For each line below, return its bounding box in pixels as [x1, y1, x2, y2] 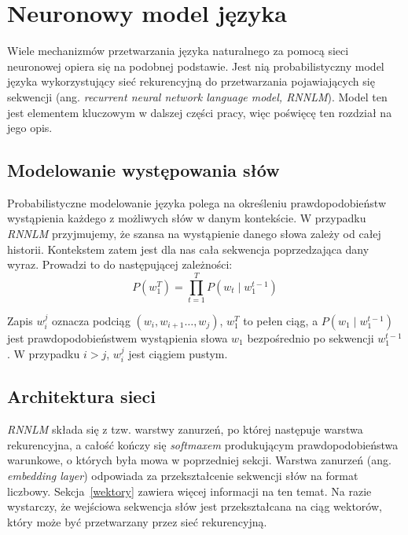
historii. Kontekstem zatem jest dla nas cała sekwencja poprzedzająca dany [7, 240, 369, 257]
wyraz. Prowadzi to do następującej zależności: [7, 256, 233, 273]
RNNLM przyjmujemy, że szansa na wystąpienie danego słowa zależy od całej [7, 225, 381, 242]
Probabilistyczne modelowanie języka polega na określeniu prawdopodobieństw [7, 194, 387, 211]
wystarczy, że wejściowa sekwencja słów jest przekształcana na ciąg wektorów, [7, 498, 382, 515]
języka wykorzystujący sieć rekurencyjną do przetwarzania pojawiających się [7, 73, 375, 90]
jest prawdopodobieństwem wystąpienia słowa [7, 329, 228, 346]
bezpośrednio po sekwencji [247, 329, 374, 346]
